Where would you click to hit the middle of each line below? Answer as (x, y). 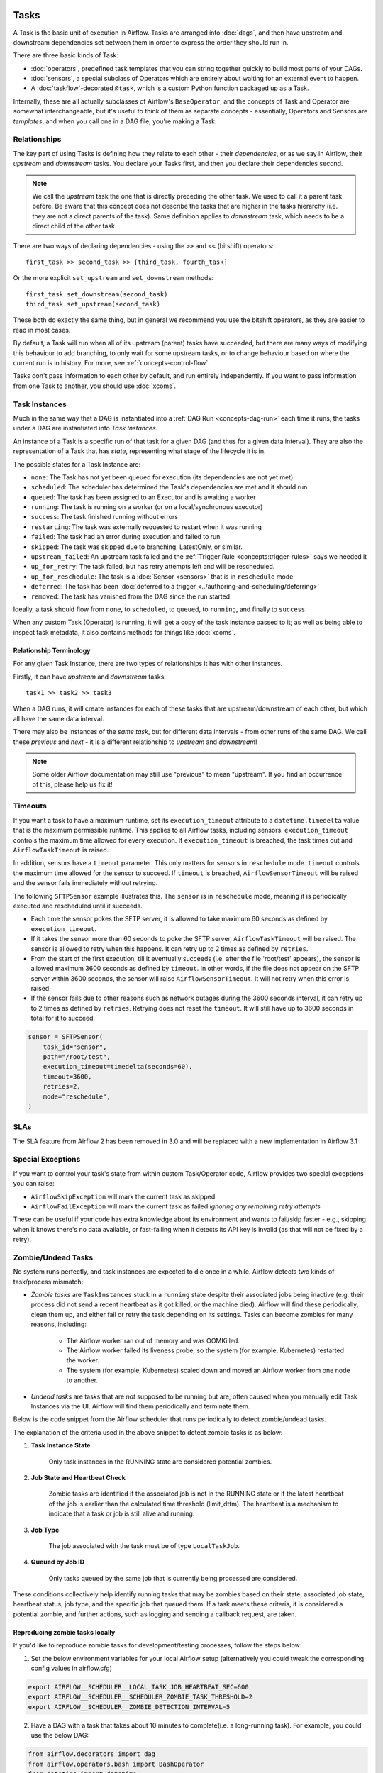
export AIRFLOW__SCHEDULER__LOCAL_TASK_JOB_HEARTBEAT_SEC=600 (138, 1687)
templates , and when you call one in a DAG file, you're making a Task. (115, 121)
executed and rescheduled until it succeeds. (78, 906)
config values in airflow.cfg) (72, 1668)
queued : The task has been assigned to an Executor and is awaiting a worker (144, 497)
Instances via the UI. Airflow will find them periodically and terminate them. (140, 1406)
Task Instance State (61, 1445)
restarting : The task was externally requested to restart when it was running (146, 527)
